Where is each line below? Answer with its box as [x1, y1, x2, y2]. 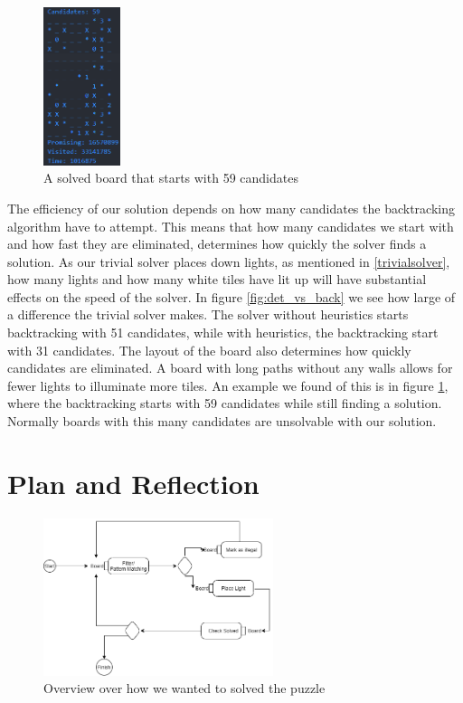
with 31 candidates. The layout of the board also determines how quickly [7, 340, 411, 359]
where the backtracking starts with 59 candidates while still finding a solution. [7, 394, 442, 413]
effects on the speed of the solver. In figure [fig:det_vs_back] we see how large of [7, 287, 456, 306]
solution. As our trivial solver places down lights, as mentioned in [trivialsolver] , [7, 252, 450, 271]
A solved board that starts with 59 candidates [43, 168, 298, 187]
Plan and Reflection [7, 464, 260, 501]
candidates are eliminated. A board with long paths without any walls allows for [7, 358, 453, 377]
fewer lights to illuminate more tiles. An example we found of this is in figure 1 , [7, 375, 449, 394]
